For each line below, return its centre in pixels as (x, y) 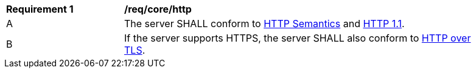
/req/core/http (158, 9)
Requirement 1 (40, 9)
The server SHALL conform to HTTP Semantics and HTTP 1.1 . (264, 24)
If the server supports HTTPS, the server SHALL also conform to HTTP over (298, 38)
